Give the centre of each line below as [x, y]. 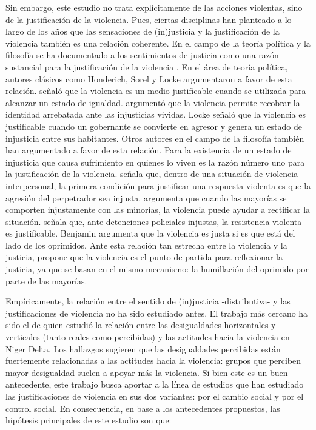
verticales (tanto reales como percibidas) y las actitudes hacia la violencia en [148, 337]
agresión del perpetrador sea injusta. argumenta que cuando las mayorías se [146, 197]
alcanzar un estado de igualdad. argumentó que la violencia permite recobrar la [153, 102]
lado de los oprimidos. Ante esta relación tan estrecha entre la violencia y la [146, 245]
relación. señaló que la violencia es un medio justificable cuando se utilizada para [156, 91]
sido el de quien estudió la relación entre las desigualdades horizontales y [141, 325]
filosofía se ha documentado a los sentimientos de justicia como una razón [142, 55]
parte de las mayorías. [46, 281]
